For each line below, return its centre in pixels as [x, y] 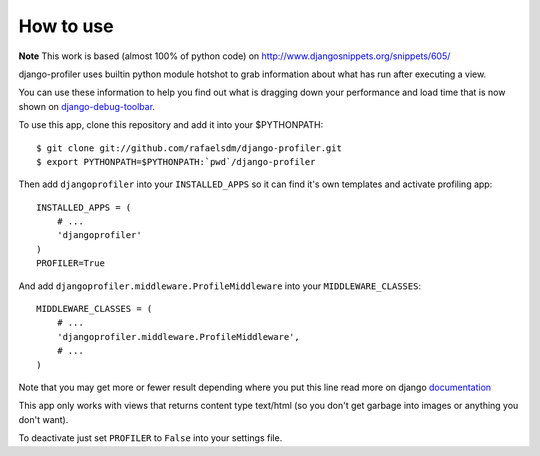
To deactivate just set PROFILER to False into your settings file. [150, 438]
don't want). [43, 419]
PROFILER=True [70, 263]
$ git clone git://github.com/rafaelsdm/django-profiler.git [189, 148]
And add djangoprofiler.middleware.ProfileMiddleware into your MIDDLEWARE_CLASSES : [220, 286]
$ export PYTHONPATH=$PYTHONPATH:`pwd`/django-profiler [176, 161]
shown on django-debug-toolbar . [86, 106]
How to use [66, 26]
